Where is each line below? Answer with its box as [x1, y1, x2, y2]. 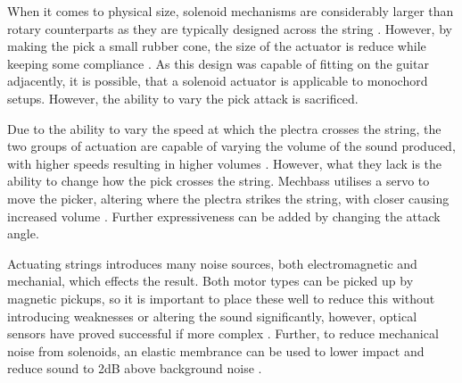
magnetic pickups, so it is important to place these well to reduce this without [7, 288, 435, 307]
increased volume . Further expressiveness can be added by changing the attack [7, 206, 441, 225]
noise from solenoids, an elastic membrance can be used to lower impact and [7, 341, 425, 360]
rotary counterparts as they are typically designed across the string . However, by [7, 19, 452, 37]
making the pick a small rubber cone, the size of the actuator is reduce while [7, 37, 426, 55]
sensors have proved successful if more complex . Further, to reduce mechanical [7, 324, 439, 343]
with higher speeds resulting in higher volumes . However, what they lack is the [7, 154, 442, 172]
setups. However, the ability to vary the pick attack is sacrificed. [7, 88, 359, 107]
